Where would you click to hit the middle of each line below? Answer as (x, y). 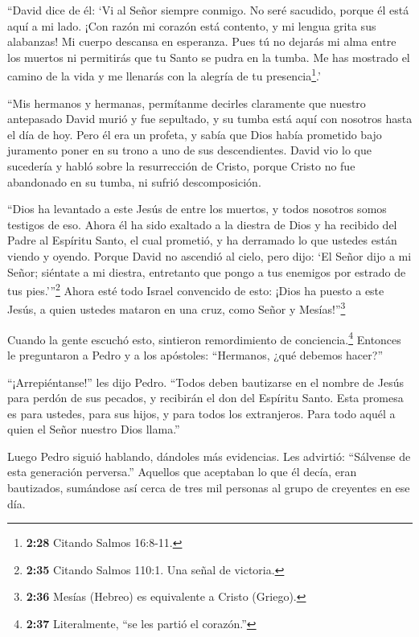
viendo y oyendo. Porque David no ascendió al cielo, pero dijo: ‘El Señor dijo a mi (209, 255)
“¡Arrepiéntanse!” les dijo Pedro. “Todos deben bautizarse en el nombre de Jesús (205, 382)
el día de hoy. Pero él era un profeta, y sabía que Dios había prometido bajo (195, 134)
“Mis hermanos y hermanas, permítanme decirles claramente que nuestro (187, 103)
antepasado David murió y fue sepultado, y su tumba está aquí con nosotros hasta (210, 119)
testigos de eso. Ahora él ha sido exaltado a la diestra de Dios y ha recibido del (202, 224)
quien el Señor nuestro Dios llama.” (94, 429)
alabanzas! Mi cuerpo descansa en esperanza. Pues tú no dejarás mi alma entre (202, 41)
